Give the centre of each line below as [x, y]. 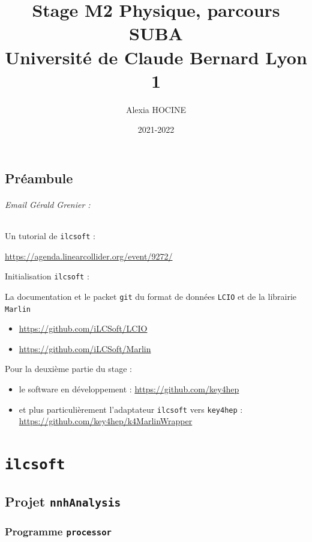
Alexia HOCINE [156, 109]
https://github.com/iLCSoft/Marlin [85, 348]
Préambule [39, 178]
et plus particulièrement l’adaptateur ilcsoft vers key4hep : [131, 409]
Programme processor [58, 531]
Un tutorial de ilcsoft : [50, 236]
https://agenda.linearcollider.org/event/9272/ [89, 256]
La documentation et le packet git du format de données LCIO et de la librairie [151, 296]
